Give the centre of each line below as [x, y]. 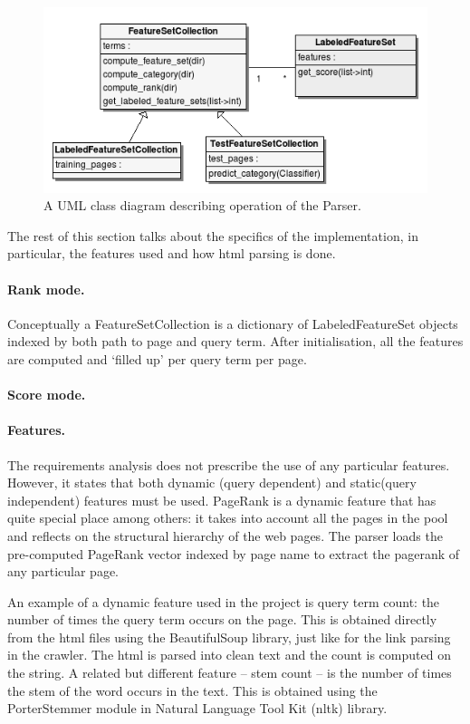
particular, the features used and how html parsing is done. [172, 253]
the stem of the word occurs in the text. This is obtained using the [192, 690]
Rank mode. [46, 289]
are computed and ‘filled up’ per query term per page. [157, 358]
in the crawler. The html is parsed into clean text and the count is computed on [229, 655]
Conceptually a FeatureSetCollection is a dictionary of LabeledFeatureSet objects [233, 323]
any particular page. [63, 571]
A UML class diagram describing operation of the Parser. [202, 205]
